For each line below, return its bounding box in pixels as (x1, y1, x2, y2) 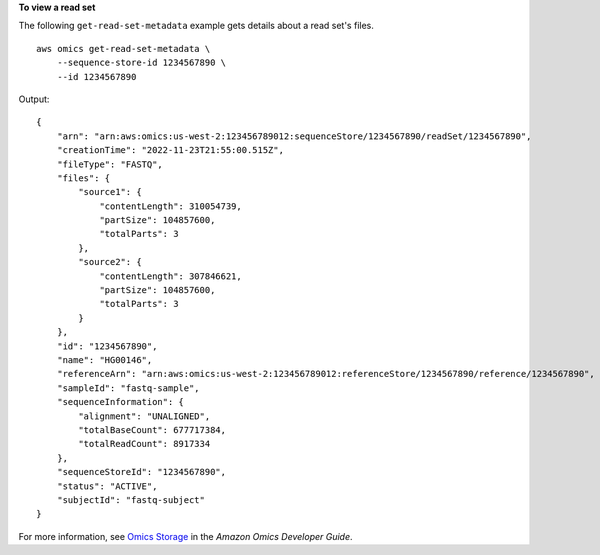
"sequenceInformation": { (56, 396, 185, 408)
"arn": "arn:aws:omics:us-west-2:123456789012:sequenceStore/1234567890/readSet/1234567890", (56, 130, 532, 142)
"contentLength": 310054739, (99, 200, 242, 212)
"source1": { (78, 186, 142, 198)
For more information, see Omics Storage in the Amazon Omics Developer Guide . (18, 530, 354, 542)
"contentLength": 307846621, (99, 270, 242, 282)
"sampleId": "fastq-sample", (56, 382, 200, 394)
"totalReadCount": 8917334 (78, 438, 211, 450)
